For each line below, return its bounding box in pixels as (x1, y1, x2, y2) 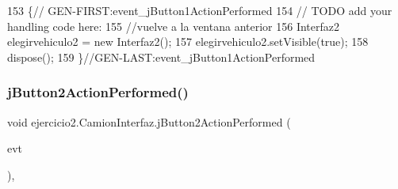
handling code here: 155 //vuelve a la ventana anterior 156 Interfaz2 (7, 17, 340, 34)
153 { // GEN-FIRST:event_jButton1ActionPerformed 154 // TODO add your (7, 2, 392, 18)
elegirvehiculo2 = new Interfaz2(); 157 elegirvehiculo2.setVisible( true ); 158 (7, 33, 369, 50)
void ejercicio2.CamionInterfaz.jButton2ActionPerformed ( (7, 113, 291, 130)
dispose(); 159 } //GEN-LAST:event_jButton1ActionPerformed (7, 48, 316, 65)
